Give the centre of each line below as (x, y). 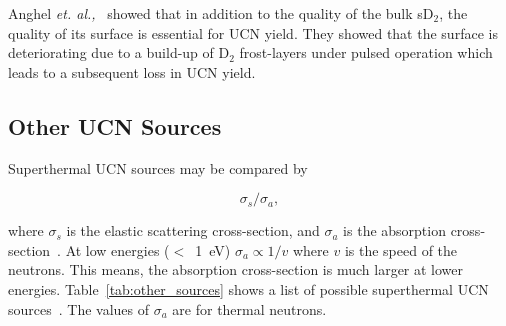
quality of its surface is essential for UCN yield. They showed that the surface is (253, 32)
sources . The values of (79, 308)
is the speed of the (401, 249)
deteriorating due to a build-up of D (119, 52)
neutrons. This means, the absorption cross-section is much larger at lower (236, 269)
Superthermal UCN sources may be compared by (158, 167)
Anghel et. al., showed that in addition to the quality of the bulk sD (221, 13)
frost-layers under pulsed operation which (366, 52)
